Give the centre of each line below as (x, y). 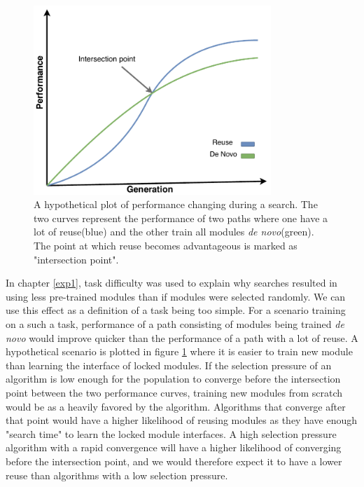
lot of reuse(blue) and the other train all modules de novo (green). (174, 232)
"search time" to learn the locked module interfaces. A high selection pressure (171, 433)
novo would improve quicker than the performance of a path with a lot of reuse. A (182, 337)
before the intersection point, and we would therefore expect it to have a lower (174, 461)
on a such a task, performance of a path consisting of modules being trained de (175, 324)
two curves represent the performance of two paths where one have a (181, 218)
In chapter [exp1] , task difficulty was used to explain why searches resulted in (171, 283)
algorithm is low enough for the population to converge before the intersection (173, 379)
